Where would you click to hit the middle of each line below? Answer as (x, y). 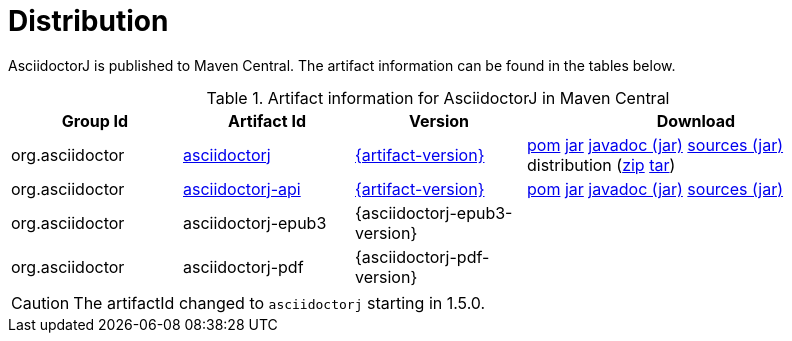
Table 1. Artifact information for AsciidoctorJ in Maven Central (438, 97)
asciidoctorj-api (242, 188)
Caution (40, 302)
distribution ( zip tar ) (601, 164)
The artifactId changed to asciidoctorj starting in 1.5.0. (279, 302)
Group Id (95, 120)
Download (696, 120)
